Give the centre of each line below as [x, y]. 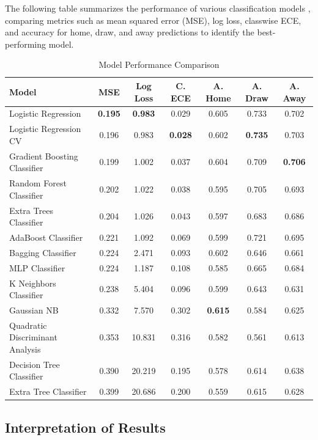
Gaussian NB [34, 310]
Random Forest [38, 183]
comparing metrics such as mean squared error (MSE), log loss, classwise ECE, [153, 20]
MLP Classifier [37, 267]
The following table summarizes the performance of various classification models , [158, 8]
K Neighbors [33, 283]
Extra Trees [31, 210]
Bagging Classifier [43, 252]
